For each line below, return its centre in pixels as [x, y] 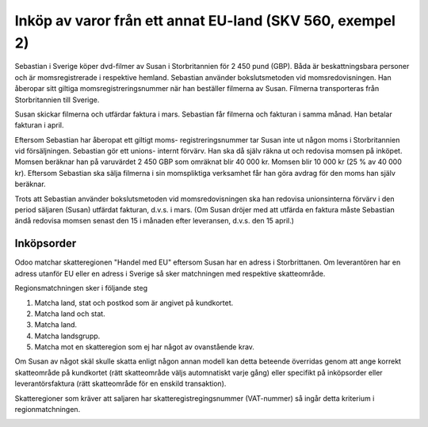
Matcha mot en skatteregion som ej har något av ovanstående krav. [145, 347]
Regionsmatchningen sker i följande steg [81, 288]
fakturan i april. [39, 125]
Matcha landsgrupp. [67, 336]
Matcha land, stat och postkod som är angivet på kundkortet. [134, 303]
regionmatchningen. [48, 410]
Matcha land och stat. [70, 314]
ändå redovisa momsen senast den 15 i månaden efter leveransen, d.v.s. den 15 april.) [155, 221]
